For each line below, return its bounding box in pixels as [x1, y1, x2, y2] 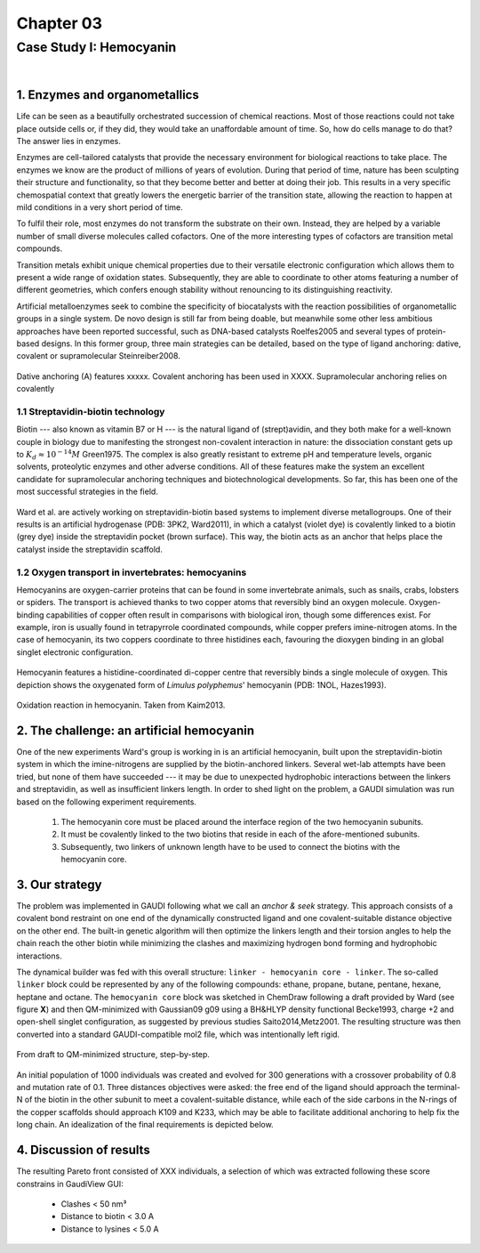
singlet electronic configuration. [16, 646, 133, 658]
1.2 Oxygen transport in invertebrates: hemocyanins [16, 566, 247, 578]
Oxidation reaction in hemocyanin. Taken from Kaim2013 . [16, 699, 226, 711]
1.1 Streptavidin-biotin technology [16, 405, 165, 417]
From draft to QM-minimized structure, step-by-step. [16, 1049, 211, 1060]
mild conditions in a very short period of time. [16, 202, 184, 213]
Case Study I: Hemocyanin [16, 39, 177, 55]
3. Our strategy [16, 877, 102, 892]
